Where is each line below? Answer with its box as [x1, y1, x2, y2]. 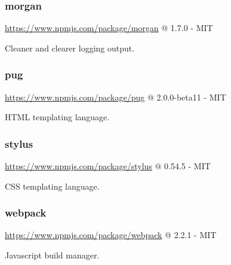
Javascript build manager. [5, 249, 100, 261]
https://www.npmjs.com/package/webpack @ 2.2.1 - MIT [5, 229, 217, 241]
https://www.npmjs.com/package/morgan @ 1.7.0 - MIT [5, 22, 213, 34]
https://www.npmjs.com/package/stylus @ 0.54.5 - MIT [5, 160, 211, 172]
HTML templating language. [5, 111, 110, 123]
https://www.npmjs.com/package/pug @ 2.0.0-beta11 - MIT [5, 90, 226, 103]
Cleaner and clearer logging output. [5, 41, 135, 54]
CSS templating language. [5, 179, 100, 192]
